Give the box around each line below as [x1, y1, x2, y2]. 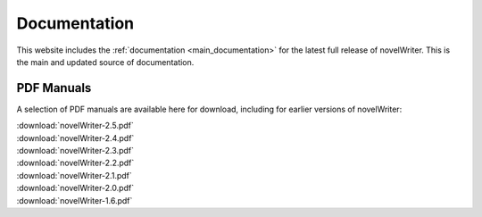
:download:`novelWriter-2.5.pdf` [16, 121, 134, 131]
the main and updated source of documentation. [16, 56, 195, 67]
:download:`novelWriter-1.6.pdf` [16, 195, 133, 205]
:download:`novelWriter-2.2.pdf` [16, 157, 135, 169]
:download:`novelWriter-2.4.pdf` [16, 132, 135, 143]
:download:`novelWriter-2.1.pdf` [16, 170, 133, 180]
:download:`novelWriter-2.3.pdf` [16, 146, 134, 156]
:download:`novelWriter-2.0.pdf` [16, 183, 134, 194]
